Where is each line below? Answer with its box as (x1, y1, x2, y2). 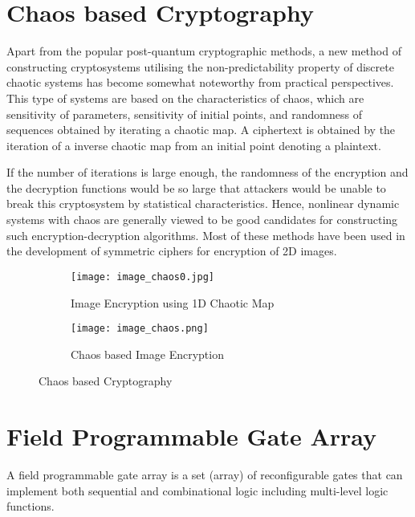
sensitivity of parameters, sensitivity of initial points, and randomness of (6, 105, 362, 122)
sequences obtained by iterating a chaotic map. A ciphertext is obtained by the (6, 121, 396, 138)
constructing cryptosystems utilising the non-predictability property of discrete (6, 58, 394, 75)
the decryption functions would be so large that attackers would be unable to (6, 179, 386, 196)
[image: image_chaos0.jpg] (71, 271, 214, 283)
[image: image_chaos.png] (71, 323, 209, 335)
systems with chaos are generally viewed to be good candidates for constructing (6, 211, 398, 228)
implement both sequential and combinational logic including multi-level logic (6, 482, 389, 499)
